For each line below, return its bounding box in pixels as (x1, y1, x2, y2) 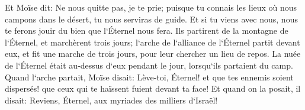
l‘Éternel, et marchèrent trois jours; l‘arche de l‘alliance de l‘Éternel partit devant (5, 35, 300, 48)
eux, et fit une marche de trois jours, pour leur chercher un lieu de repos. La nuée (5, 47, 301, 60)
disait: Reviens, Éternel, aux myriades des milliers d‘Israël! (5, 93, 218, 106)
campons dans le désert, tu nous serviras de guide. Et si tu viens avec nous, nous (5, 12, 298, 25)
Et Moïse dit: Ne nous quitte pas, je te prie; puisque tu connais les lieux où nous (5, 1, 297, 13)
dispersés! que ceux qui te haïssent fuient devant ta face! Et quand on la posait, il (5, 82, 301, 95)
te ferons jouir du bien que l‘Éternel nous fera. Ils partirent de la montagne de (5, 24, 288, 37)
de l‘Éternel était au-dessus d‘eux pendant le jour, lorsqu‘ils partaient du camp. (5, 59, 293, 71)
